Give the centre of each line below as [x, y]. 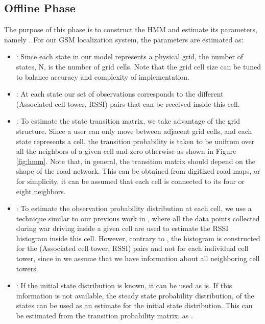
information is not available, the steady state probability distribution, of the [135, 295]
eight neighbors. [41, 191]
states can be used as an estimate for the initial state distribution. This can [134, 305]
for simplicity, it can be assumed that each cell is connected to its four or [130, 181]
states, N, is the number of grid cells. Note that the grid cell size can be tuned [138, 66]
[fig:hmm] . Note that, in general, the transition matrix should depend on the [136, 161]
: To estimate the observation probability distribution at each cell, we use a [134, 208]
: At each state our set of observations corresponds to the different [120, 94]
